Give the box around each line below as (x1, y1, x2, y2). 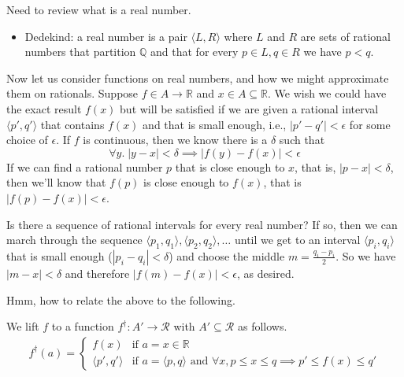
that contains (40, 116, 105, 132)
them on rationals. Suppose (6, 85, 139, 102)
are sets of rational (300, 28, 391, 44)
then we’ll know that (6, 174, 106, 190)
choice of (6, 131, 48, 148)
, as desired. (237, 264, 295, 281)
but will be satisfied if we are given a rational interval (120, 100, 379, 116)
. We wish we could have (268, 85, 387, 102)
